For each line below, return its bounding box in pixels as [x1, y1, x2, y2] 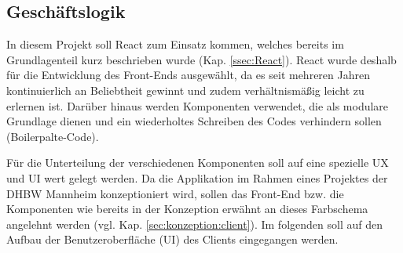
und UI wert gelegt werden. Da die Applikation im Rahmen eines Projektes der [6, 169, 388, 186]
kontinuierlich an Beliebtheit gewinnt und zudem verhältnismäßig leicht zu [6, 81, 365, 98]
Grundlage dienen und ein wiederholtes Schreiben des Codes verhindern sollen [6, 113, 382, 129]
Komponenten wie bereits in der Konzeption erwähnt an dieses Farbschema [6, 201, 368, 217]
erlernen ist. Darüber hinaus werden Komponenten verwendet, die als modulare [6, 97, 389, 114]
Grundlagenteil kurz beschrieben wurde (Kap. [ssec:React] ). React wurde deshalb [6, 51, 397, 67]
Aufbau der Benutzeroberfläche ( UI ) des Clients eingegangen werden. [6, 231, 339, 248]
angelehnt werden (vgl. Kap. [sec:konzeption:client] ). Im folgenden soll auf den [6, 215, 383, 232]
